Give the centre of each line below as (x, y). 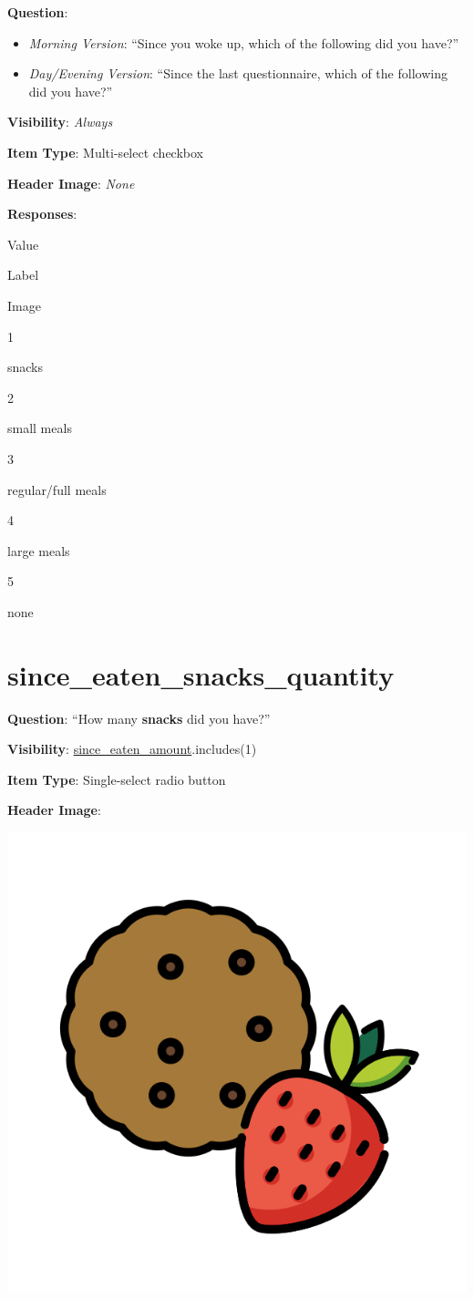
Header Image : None (71, 183)
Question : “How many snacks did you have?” (139, 718)
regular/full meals (57, 489)
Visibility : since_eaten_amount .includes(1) (132, 749)
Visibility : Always (60, 122)
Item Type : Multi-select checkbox (105, 152)
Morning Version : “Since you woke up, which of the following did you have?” (244, 42)
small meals (40, 428)
